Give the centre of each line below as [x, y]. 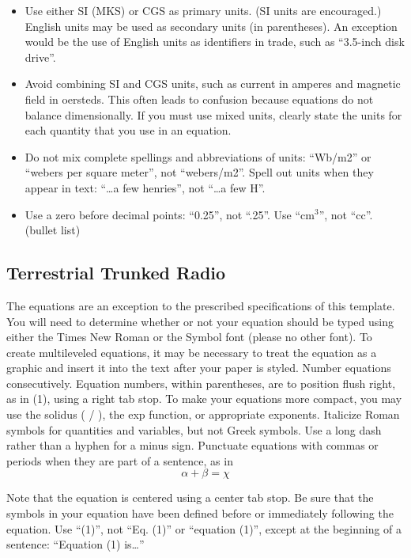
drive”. [40, 57]
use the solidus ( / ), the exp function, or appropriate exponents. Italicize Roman [203, 414]
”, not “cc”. [346, 214]
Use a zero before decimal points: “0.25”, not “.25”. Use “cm [170, 214]
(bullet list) [53, 230]
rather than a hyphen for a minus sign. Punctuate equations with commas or [192, 445]
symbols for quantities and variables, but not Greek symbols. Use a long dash [194, 429]
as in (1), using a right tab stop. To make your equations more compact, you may [204, 399]
